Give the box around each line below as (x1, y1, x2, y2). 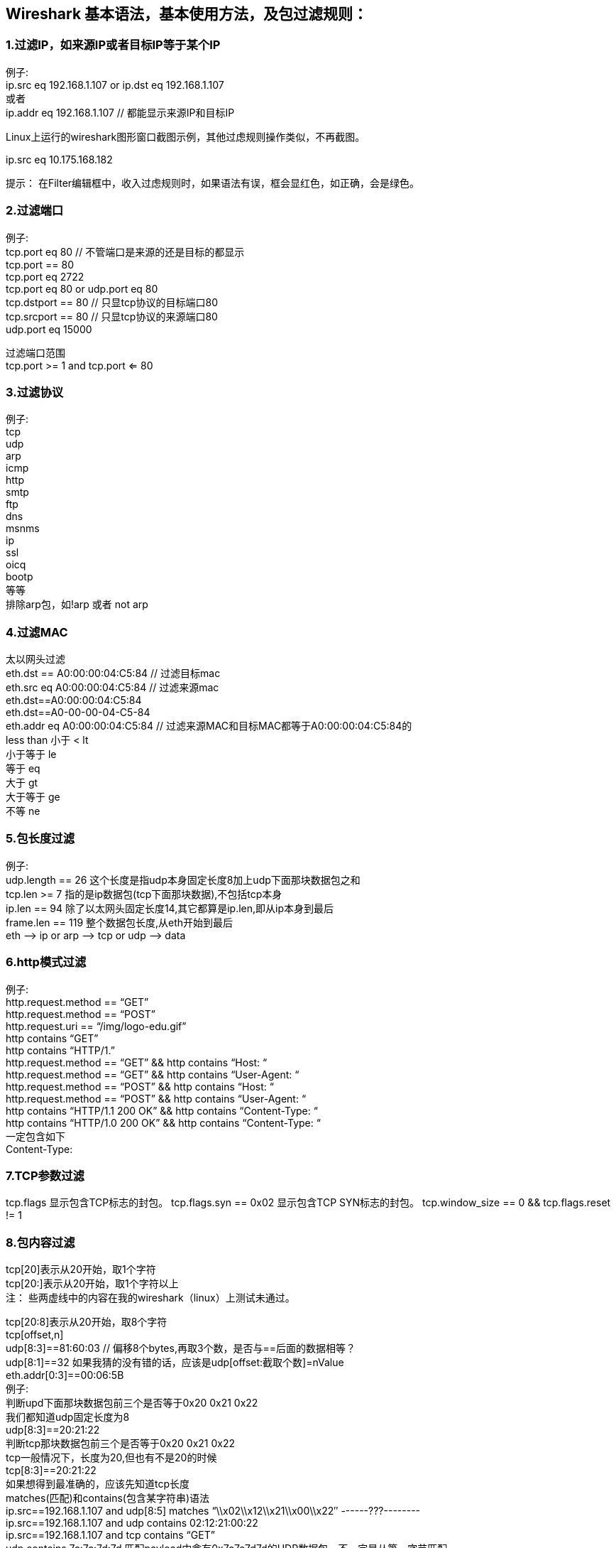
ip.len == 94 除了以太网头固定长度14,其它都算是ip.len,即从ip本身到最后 (6, 902, 334, 914)
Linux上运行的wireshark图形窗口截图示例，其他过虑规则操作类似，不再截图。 (6, 130, 365, 143)
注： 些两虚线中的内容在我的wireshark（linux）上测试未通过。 (6, 1292, 295, 1304)
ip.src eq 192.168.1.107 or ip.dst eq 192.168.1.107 (6, 78, 224, 91)
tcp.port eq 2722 (6, 270, 84, 283)
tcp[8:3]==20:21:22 (6, 1464, 97, 1477)
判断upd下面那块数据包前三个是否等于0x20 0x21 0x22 (6, 1397, 258, 1409)
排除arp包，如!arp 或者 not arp (6, 598, 148, 611)
